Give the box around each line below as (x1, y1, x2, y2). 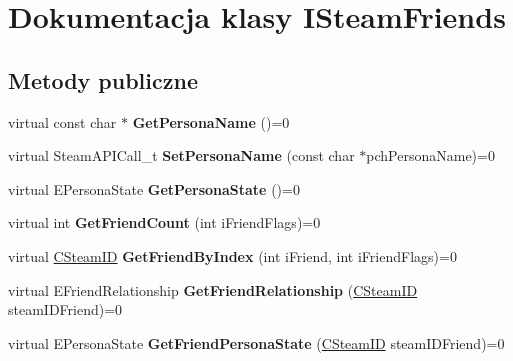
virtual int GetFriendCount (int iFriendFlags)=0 (8, 212, 321, 233)
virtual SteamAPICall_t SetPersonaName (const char (8, 145, 355, 166)
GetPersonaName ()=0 (132, 111, 290, 132)
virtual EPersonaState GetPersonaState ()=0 (8, 178, 300, 199)
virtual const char (8, 111, 117, 132)
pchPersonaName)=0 (366, 145, 495, 166)
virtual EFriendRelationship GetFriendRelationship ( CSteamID (8, 279, 418, 300)
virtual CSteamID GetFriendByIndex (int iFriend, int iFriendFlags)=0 (8, 245, 457, 266)
